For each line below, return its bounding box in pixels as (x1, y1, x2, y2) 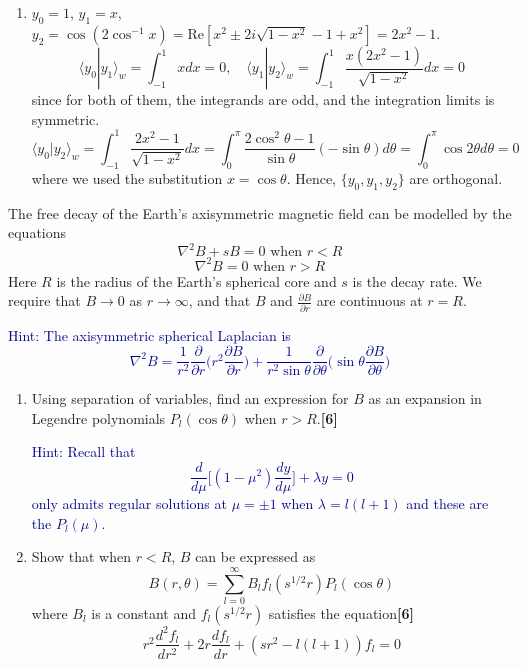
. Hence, (286, 167, 337, 188)
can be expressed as (195, 546, 316, 567)
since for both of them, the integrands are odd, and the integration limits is (31, 89, 495, 110)
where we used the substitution (31, 167, 223, 188)
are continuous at (316, 290, 423, 311)
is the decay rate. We (352, 270, 482, 291)
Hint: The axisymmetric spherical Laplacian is (8, 324, 291, 345)
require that (8, 290, 81, 311)
